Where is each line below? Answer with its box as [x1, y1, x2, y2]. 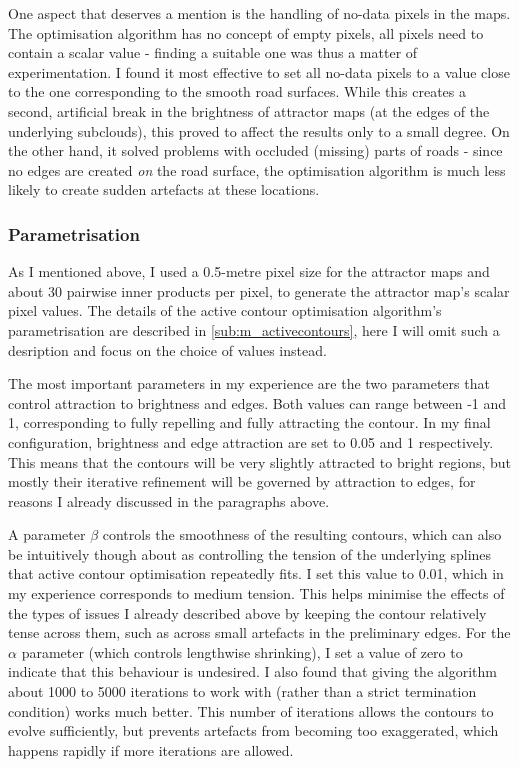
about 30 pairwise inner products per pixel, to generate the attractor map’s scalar [8, 280, 510, 301]
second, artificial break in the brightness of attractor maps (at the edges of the [8, 100, 490, 121]
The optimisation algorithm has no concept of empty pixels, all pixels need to [8, 22, 484, 43]
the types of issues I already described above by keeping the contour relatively [8, 602, 487, 623]
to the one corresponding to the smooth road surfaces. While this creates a [8, 81, 466, 102]
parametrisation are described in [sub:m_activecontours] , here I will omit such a [8, 319, 500, 340]
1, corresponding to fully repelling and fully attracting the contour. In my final [8, 412, 491, 433]
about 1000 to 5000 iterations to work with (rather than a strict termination [8, 681, 477, 702]
